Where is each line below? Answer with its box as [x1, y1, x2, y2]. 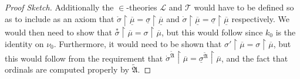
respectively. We [231, 12, 289, 24]
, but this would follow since [161, 26, 263, 38]
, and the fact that [221, 52, 288, 64]
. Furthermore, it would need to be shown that [53, 37, 222, 49]
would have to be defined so [194, 1, 294, 13]
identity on [5, 37, 44, 49]
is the [275, 26, 296, 38]
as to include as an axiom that [5, 12, 114, 24]
